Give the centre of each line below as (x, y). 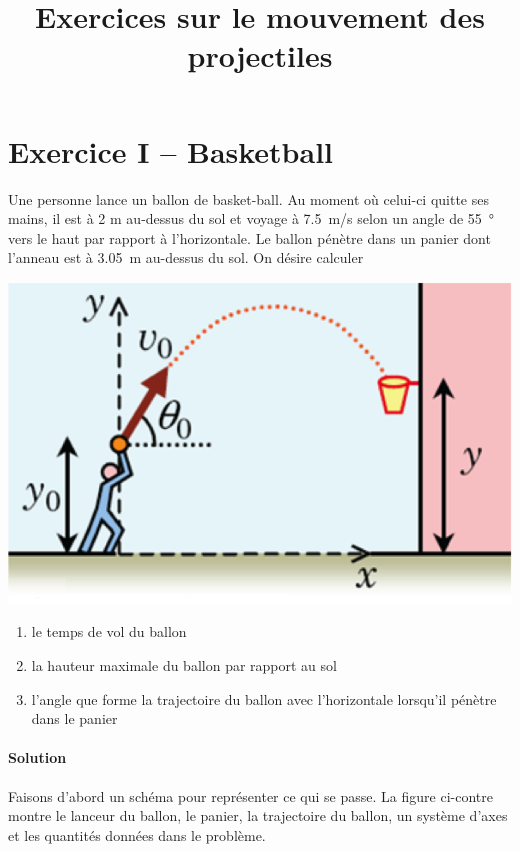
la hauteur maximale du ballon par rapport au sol (184, 665)
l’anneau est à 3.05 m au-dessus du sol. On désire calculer (186, 257)
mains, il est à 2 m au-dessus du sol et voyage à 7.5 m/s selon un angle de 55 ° (251, 218)
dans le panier (74, 718)
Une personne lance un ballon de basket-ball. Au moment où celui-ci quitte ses (248, 198)
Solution (37, 757)
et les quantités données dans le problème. (137, 834)
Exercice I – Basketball (171, 150)
